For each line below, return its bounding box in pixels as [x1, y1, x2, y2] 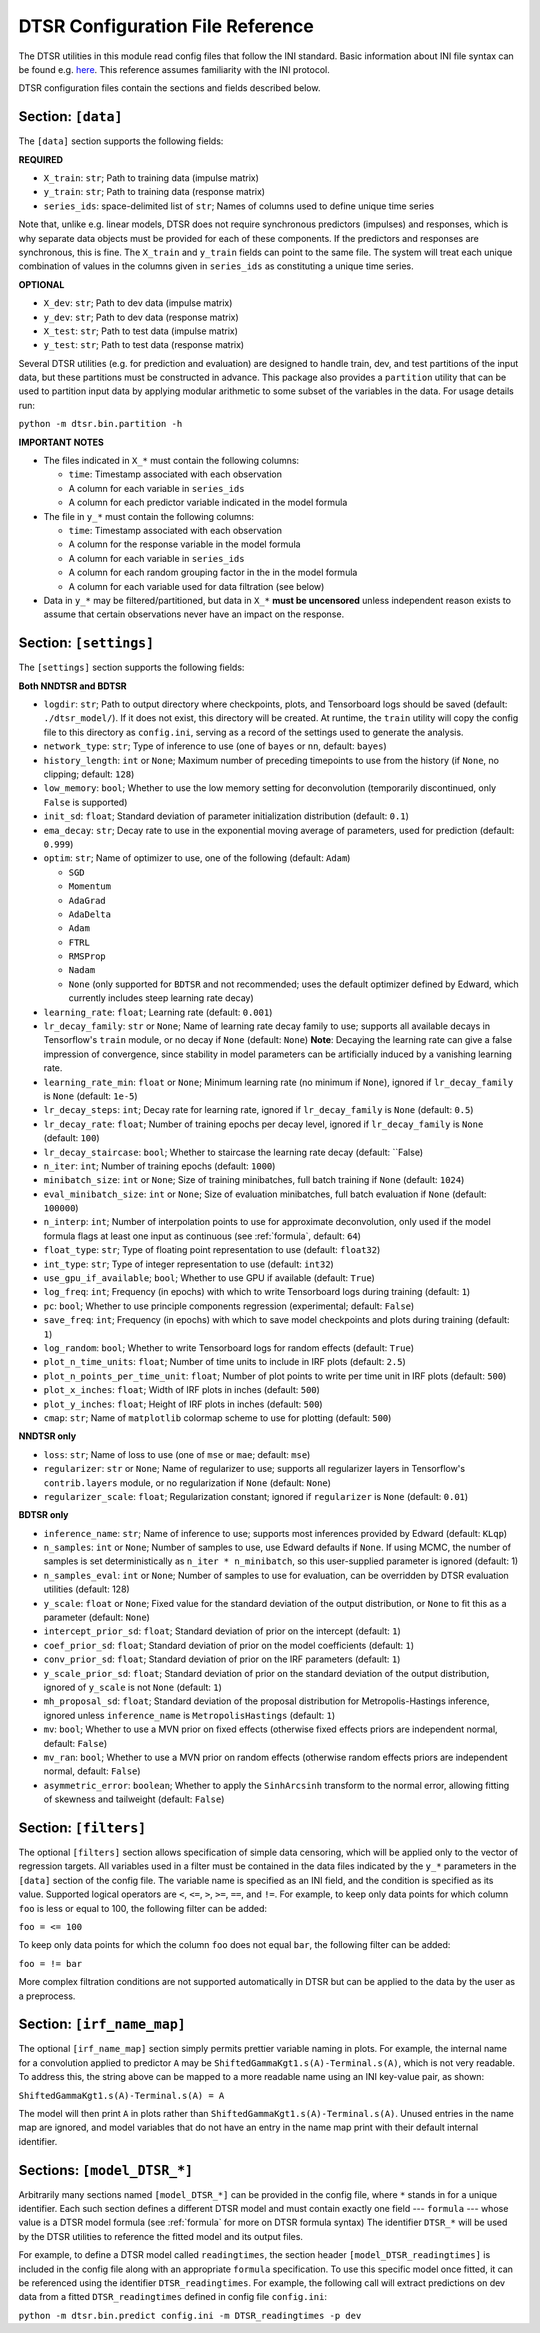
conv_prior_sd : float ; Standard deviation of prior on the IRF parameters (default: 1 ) [43, 1653, 401, 1665]
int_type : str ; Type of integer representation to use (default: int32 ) [43, 1258, 334, 1270]
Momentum [68, 881, 112, 892]
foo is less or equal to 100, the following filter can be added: [18, 1902, 268, 1914]
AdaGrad [68, 895, 107, 906]
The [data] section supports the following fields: [18, 135, 224, 147]
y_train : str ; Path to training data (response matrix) [43, 186, 265, 198]
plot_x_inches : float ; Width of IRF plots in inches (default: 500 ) [43, 1384, 320, 1396]
